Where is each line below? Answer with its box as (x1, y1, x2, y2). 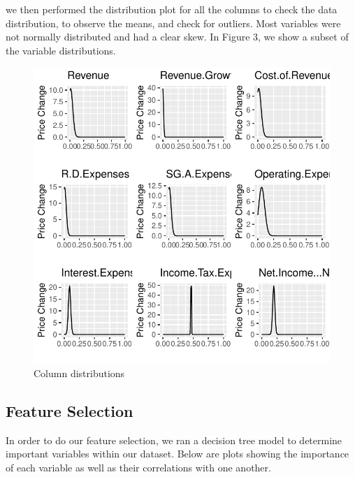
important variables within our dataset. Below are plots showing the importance (6, 446, 349, 461)
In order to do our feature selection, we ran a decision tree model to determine (6, 432, 342, 447)
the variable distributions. (6, 43, 116, 57)
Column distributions (34, 365, 125, 380)
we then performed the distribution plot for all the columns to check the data (6, 2, 338, 16)
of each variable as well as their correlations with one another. (6, 460, 271, 474)
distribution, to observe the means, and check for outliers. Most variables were (6, 15, 341, 30)
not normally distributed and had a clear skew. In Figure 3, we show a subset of (6, 29, 349, 44)
